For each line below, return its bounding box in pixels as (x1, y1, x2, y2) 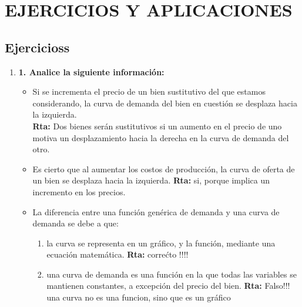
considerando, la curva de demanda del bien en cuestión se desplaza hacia (32, 96, 297, 109)
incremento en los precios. (32, 185, 126, 198)
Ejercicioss (5, 38, 70, 56)
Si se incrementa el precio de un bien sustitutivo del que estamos (32, 85, 266, 98)
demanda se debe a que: (32, 217, 119, 229)
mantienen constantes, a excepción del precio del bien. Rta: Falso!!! (46, 279, 290, 292)
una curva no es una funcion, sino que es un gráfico (46, 291, 231, 303)
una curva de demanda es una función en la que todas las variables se (46, 268, 297, 280)
